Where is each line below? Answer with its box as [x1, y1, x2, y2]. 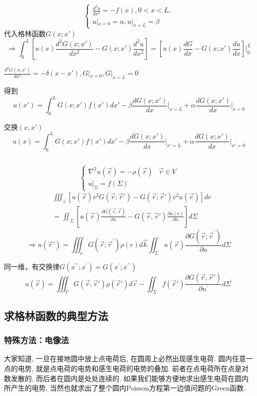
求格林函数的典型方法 [4, 308, 108, 323]
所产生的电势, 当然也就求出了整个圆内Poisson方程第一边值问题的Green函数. [4, 383, 246, 393]
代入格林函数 [4, 28, 46, 38]
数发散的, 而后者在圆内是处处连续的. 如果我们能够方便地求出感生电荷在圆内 [4, 373, 249, 383]
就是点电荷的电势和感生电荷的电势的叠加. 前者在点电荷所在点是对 [36, 363, 249, 373]
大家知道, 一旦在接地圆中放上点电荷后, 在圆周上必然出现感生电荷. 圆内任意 [4, 353, 246, 364]
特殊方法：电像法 [4, 334, 69, 346]
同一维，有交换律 [4, 261, 60, 272]
